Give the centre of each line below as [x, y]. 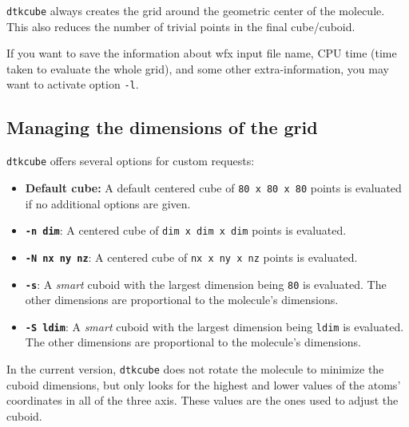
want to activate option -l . [73, 84]
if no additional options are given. [108, 203]
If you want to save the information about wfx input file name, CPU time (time [202, 53]
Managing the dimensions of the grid [162, 127]
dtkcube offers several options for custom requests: [131, 161]
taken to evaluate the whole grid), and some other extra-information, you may [198, 68]
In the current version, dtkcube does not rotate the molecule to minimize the [195, 369]
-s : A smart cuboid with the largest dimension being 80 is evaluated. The [206, 284]
